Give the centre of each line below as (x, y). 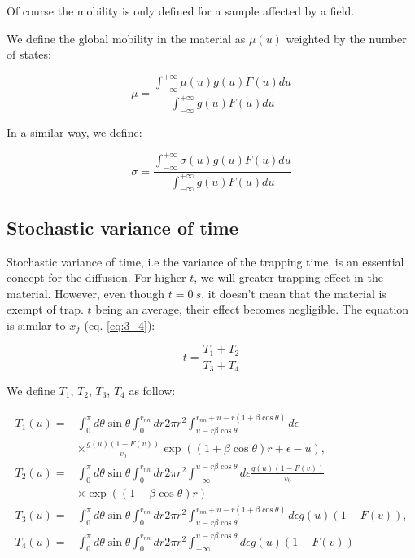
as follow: (152, 390)
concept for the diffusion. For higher (96, 277)
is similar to (36, 325)
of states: (29, 54)
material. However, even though (86, 293)
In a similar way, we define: (74, 132)
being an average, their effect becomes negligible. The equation (252, 309)
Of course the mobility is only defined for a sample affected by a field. (181, 11)
